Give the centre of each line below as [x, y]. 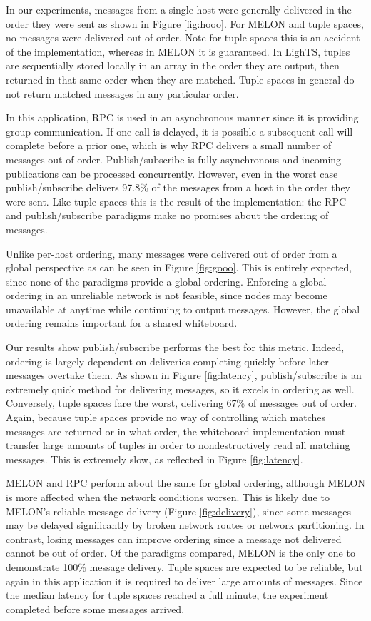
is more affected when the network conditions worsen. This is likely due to [168, 497]
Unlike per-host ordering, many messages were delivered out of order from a [172, 253]
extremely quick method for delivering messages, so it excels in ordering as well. [180, 389]
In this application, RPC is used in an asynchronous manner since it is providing [182, 117]
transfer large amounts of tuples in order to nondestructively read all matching [178, 445]
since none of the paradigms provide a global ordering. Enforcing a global [166, 281]
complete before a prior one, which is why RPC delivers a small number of [169, 145]
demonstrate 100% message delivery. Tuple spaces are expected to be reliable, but [184, 566]
